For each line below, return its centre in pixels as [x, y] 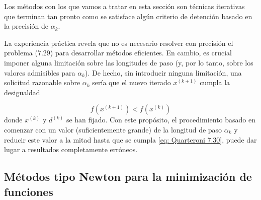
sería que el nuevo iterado [132, 82]
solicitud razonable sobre [42, 82]
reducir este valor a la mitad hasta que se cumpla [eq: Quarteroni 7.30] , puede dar [130, 139]
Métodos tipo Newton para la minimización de [128, 177]
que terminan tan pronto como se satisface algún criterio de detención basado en [128, 16]
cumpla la [215, 82]
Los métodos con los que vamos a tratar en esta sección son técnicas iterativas [124, 6]
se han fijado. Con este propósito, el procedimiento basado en [161, 120]
